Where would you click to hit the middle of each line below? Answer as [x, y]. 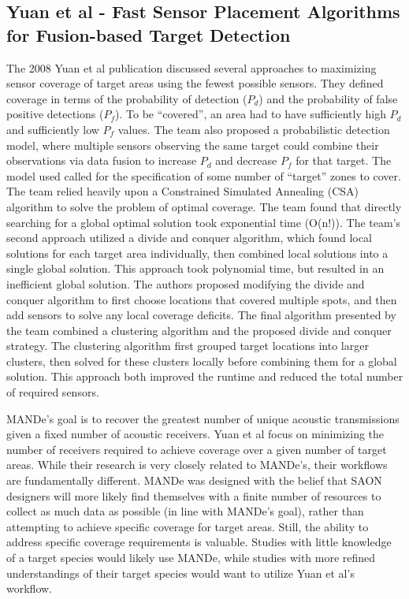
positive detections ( [55, 114]
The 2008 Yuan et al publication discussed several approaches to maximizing [191, 67]
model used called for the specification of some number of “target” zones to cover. [204, 175]
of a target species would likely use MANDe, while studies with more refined [191, 557]
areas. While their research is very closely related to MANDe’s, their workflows [197, 465]
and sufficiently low [53, 129]
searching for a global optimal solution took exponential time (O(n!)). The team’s [204, 222]
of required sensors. [53, 392]
